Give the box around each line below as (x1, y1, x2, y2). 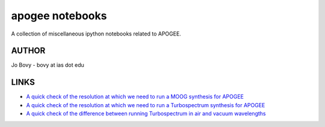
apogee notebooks (11, 9, 107, 22)
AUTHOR (11, 46, 46, 56)
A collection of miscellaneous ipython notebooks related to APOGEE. (11, 30, 182, 37)
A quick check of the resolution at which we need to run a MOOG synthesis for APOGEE (26, 93, 244, 101)
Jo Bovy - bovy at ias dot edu (11, 61, 84, 69)
